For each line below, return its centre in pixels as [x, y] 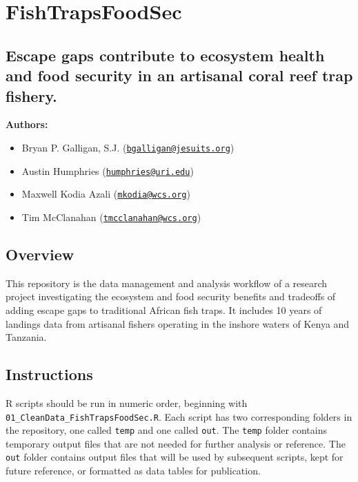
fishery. [31, 95]
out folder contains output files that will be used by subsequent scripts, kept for [175, 457]
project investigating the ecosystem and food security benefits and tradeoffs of [171, 296]
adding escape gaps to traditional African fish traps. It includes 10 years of [164, 310]
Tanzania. [26, 337]
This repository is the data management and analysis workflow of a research [167, 283]
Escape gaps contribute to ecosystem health [165, 55]
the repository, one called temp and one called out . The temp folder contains [166, 430]
